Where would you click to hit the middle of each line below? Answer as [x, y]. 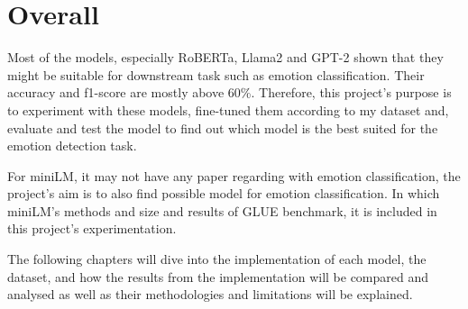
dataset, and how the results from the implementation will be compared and [218, 276]
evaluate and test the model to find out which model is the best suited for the [223, 127]
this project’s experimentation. [92, 228]
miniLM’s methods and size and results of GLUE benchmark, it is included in [222, 210]
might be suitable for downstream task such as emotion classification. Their [216, 74]
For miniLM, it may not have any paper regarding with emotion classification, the [234, 175]
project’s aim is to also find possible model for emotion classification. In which [224, 193]
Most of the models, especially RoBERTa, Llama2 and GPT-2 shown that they [225, 57]
